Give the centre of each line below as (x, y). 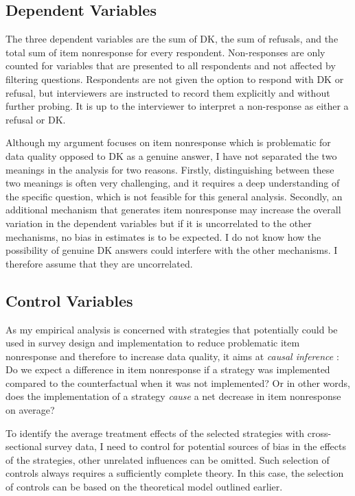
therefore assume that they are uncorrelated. (99, 263)
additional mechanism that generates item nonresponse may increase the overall (173, 210)
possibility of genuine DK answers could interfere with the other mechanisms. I (172, 250)
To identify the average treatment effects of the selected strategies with (155, 433)
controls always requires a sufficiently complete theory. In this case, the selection (175, 473)
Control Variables (69, 300)
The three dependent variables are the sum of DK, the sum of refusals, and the (172, 39)
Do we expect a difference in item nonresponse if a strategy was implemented (168, 369)
